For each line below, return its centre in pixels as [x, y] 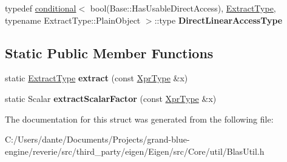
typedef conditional [41, 8]
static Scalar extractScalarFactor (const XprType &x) [111, 98]
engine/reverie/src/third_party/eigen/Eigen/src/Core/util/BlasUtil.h [135, 151]
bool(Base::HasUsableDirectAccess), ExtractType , [183, 8]
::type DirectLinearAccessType [218, 20]
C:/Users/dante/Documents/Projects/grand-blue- [97, 139]
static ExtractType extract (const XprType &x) [96, 78]
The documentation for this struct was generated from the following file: [139, 119]
